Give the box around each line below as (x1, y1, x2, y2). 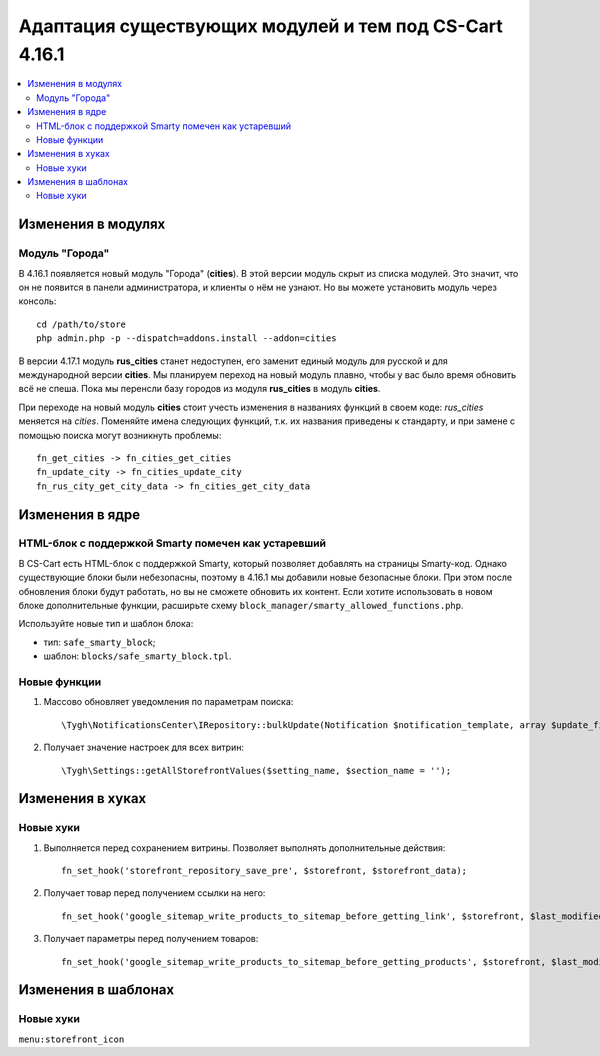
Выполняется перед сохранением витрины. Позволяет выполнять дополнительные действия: (43, 841, 446, 854)
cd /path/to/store (36, 318, 127, 330)
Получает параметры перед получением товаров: (43, 933, 259, 945)
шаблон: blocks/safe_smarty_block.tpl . (43, 650, 232, 662)
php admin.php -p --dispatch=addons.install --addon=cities (36, 333, 337, 344)
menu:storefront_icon (18, 1033, 125, 1045)
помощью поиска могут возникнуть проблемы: (18, 429, 222, 441)
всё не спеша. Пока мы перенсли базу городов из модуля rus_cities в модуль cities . (18, 383, 381, 395)
